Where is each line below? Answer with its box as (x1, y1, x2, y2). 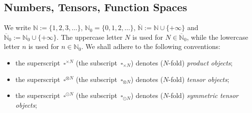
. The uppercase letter (56, 32, 123, 42)
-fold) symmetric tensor (168, 90, 238, 100)
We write (4, 22, 31, 32)
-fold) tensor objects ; (168, 74, 230, 84)
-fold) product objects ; (168, 57, 233, 67)
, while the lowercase (186, 32, 248, 42)
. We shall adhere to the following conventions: (81, 41, 220, 51)
